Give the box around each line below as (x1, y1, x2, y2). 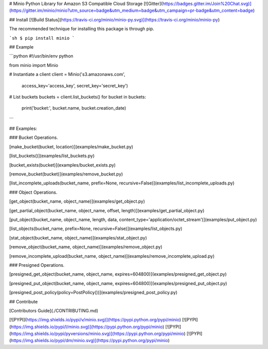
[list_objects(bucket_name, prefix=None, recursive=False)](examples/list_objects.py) (9, 226, 183, 232)
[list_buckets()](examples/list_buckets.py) (9, 153, 95, 159)
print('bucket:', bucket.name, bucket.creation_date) (21, 105, 127, 111)
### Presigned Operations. (9, 262, 65, 268)
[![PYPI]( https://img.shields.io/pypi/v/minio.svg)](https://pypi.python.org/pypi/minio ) (9, 317, 181, 323)
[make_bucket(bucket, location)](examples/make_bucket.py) (9, 144, 134, 150)
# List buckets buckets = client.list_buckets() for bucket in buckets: (9, 94, 146, 100)
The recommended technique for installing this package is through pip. (9, 26, 154, 32)
